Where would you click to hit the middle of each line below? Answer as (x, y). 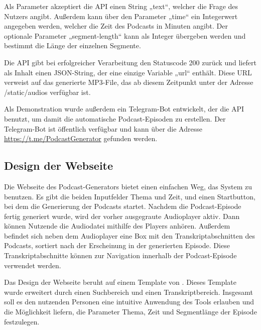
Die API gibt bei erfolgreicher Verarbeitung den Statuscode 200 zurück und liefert (130, 62)
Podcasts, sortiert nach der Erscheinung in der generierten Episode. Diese (117, 245)
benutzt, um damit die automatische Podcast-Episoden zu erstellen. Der (115, 118)
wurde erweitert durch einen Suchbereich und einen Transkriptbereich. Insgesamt (129, 292)
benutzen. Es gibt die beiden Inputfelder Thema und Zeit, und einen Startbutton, (130, 196)
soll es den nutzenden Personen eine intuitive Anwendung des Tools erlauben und (129, 302)
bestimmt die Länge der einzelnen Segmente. (73, 45)
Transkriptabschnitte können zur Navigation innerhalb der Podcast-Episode (120, 255)
